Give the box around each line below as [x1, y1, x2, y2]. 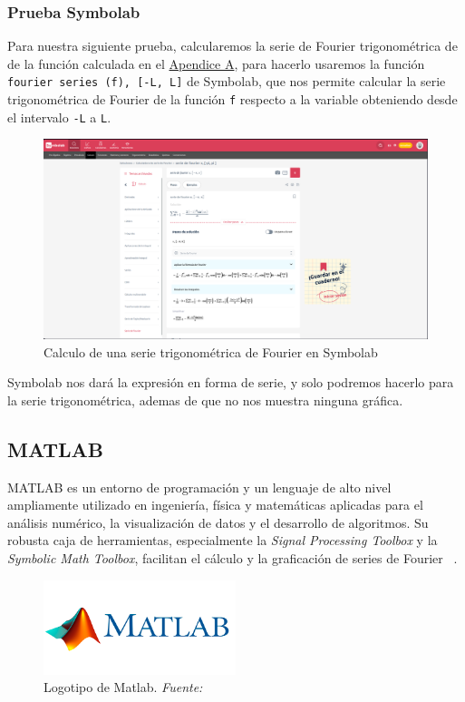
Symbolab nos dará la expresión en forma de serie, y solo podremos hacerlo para [7, 373, 454, 392]
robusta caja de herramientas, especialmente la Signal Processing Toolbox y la [7, 531, 438, 550]
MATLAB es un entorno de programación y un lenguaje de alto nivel [7, 477, 392, 496]
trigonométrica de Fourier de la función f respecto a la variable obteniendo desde [7, 90, 458, 109]
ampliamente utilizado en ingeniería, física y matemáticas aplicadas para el [7, 495, 423, 514]
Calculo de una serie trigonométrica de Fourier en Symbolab [44, 342, 378, 361]
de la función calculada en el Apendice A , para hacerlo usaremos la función [7, 54, 425, 73]
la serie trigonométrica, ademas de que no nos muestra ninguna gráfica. [7, 390, 403, 409]
